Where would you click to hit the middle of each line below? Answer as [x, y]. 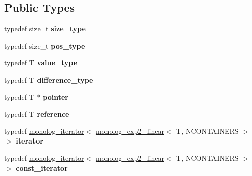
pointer [56, 97]
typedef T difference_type [49, 79]
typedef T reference [37, 114]
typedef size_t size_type [45, 29]
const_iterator [42, 168]
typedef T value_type [41, 63]
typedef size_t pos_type [45, 45]
